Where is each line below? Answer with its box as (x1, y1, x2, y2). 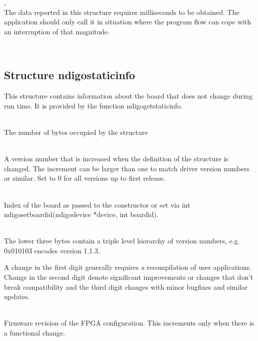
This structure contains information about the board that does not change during (4, 91, 253, 101)
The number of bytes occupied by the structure (4, 126, 148, 137)
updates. (4, 291, 30, 302)
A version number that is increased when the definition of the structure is (4, 153, 229, 164)
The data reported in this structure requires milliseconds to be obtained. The (4, 6, 240, 17)
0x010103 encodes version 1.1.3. (4, 245, 100, 255)
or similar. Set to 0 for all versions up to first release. (4, 173, 166, 183)
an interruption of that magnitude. (4, 26, 110, 36)
